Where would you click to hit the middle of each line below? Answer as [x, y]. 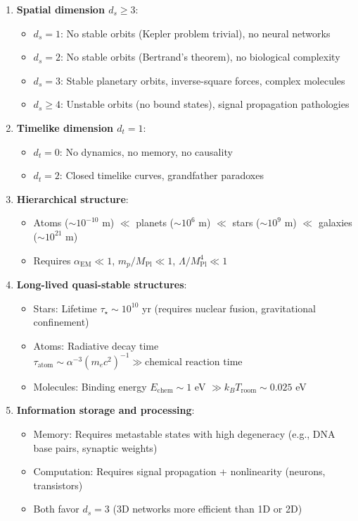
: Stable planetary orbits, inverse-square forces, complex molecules [203, 80]
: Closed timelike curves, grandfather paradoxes [161, 175]
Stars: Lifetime [65, 308]
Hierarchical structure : [72, 198]
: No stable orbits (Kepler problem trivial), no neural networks [195, 33]
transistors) [58, 485]
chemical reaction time [194, 362]
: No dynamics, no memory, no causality [146, 151]
